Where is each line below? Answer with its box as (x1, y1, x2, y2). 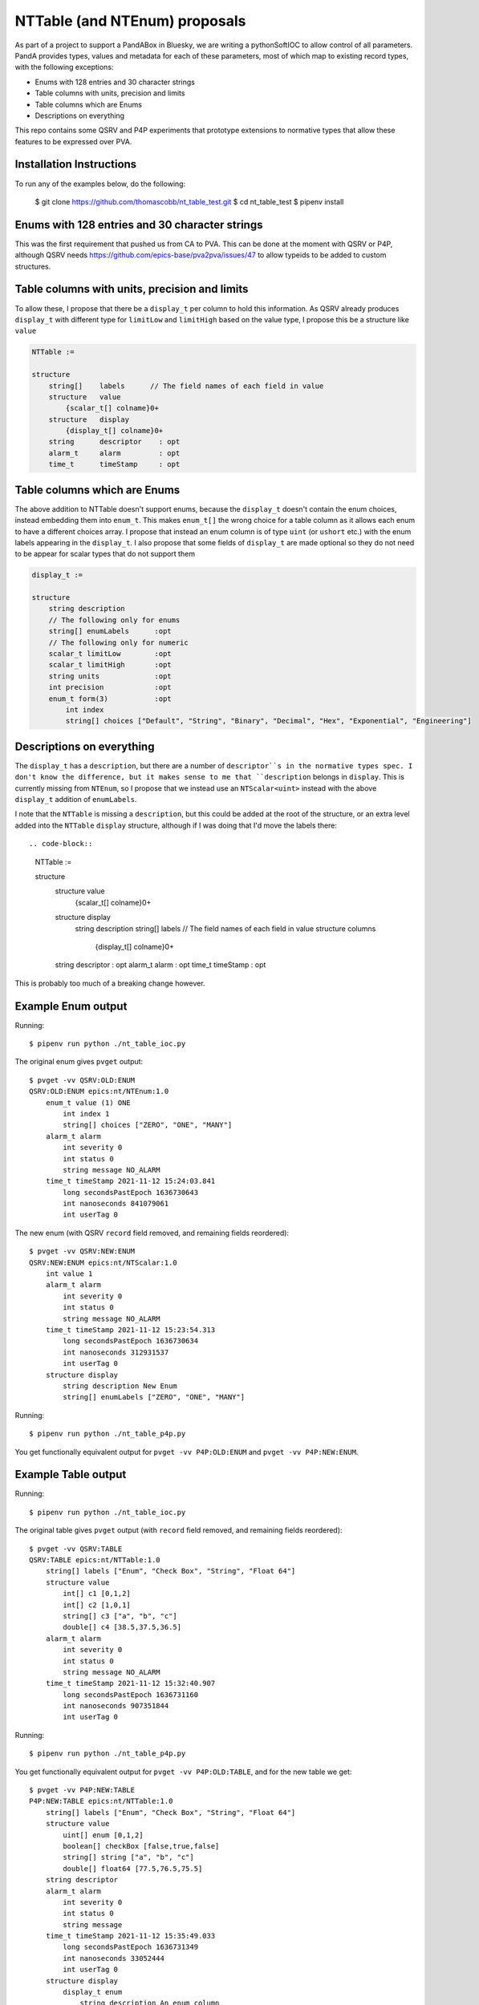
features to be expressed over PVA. (14, 136, 132, 146)
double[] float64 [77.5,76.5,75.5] (63, 1864, 203, 1873)
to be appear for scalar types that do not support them (14, 549, 196, 559)
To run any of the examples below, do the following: (14, 179, 186, 188)
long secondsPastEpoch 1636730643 (63, 1188, 199, 1197)
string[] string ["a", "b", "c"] (63, 1853, 194, 1862)
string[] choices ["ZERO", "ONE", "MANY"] (63, 1120, 233, 1130)
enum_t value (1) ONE (45, 1098, 132, 1107)
